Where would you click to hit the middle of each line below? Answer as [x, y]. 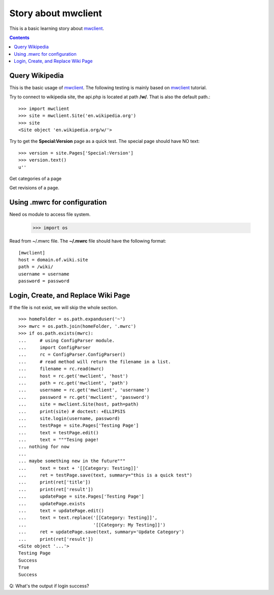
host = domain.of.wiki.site [53, 259]
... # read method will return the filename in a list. [95, 362]
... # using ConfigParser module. [67, 340]
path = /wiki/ [36, 267]
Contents [20, 38]
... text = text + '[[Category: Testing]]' [79, 468]
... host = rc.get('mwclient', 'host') [73, 376]
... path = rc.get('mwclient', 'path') [73, 383]
